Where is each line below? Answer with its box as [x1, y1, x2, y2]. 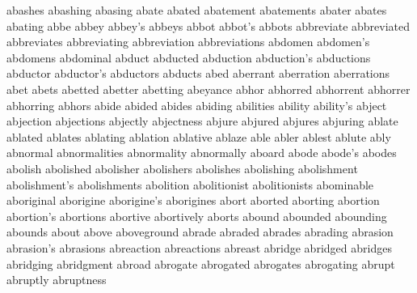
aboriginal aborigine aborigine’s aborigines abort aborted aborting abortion [6, 192, 380, 209]
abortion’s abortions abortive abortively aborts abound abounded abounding [6, 207, 387, 224]
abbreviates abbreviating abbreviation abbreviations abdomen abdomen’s [6, 33, 370, 50]
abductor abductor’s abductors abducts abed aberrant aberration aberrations [6, 65, 390, 82]
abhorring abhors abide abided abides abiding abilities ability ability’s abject [6, 96, 387, 113]
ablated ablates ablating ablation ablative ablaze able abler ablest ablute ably [6, 128, 391, 145]
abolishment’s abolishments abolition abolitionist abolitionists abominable [6, 176, 374, 193]
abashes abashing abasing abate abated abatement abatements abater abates [6, 2, 387, 18]
